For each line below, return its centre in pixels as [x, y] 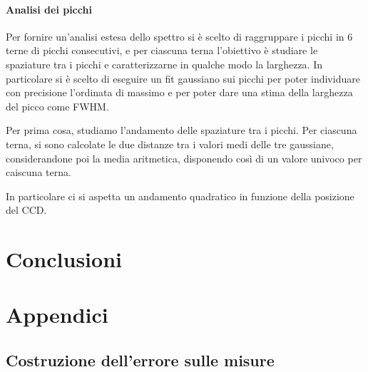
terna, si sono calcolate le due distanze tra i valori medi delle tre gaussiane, [170, 144]
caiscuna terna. [39, 172]
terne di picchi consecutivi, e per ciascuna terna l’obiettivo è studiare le [162, 50]
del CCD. [26, 210]
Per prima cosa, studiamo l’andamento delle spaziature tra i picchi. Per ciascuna [182, 130]
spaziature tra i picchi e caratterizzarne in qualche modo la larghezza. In [164, 64]
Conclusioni [64, 259]
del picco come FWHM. [57, 106]
